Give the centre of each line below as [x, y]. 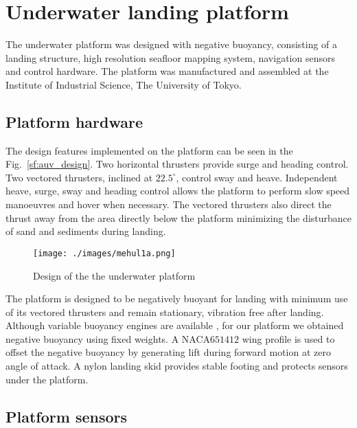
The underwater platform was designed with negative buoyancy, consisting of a [172, 44]
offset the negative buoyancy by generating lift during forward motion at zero [168, 352]
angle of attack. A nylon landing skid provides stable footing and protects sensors [177, 366]
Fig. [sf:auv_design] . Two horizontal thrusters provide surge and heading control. [177, 164]
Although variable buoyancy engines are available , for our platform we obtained [175, 325]
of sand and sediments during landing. [86, 231]
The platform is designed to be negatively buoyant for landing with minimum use [177, 299]
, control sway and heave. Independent [257, 177]
